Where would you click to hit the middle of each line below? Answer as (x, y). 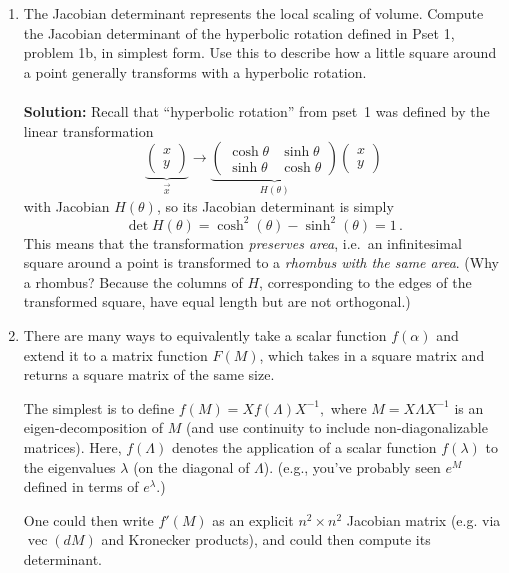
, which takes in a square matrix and (372, 354)
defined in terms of (81, 486)
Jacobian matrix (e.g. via (423, 519)
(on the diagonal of (191, 466)
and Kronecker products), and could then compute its (266, 539)
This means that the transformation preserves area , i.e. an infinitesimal (242, 242)
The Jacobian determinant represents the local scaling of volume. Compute (253, 13)
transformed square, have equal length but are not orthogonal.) (217, 301)
